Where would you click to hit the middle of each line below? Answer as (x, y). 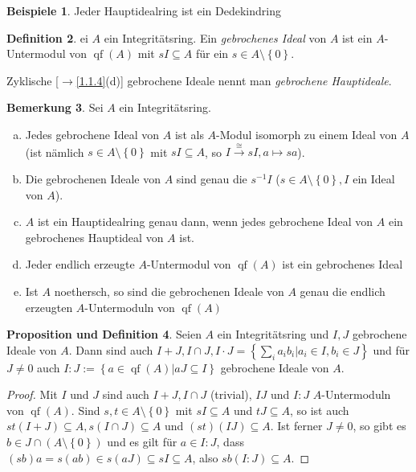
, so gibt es (379, 426)
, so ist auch (319, 410)
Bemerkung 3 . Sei (55, 107)
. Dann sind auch (111, 349)
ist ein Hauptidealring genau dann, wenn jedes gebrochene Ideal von (205, 222)
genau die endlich (343, 291)
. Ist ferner (296, 426)
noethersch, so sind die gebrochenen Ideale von (169, 291)
